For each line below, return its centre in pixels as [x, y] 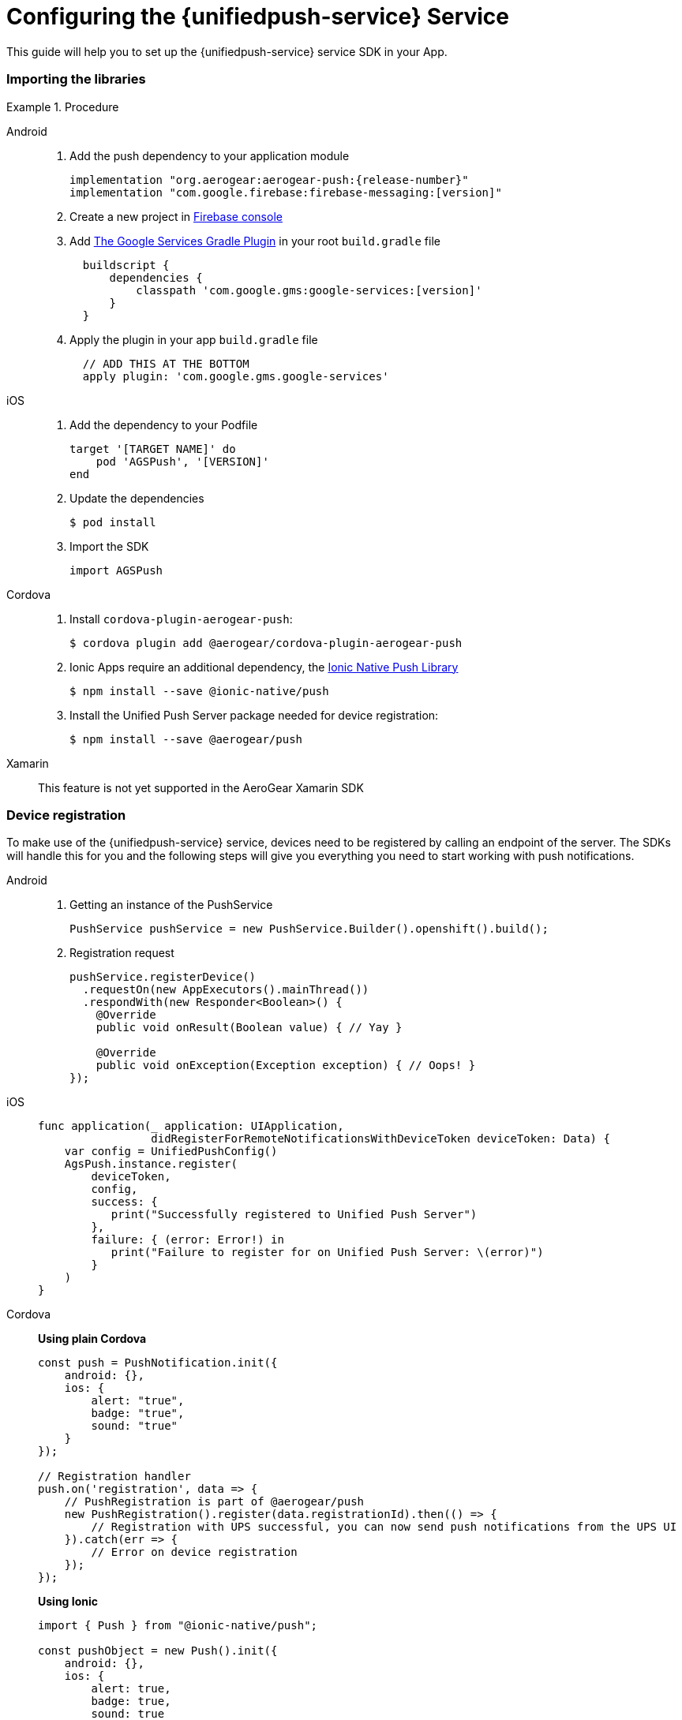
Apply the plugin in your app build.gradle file [194, 339]
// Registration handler [114, 1477]
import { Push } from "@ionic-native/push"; [178, 1626]
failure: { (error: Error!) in [187, 1240]
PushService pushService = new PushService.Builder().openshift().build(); [309, 929]
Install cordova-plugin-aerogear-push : [181, 619]
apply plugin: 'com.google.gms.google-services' [236, 376]
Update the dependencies [137, 498]
